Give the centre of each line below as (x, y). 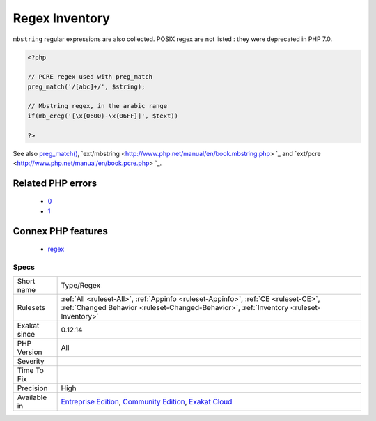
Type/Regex (81, 286)
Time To (31, 371)
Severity (31, 361)
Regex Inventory (62, 18)
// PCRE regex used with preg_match (90, 77)
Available (32, 397)
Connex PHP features (60, 231)
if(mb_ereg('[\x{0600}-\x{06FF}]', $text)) (103, 116)
